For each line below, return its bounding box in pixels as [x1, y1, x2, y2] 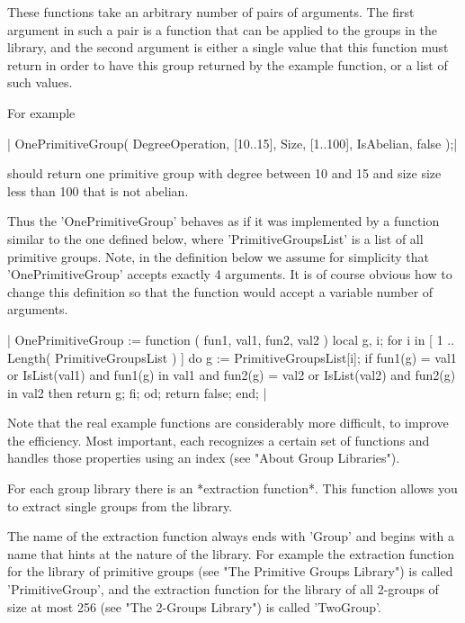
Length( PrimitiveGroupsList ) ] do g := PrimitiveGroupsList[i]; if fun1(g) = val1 [7, 348, 457, 366]
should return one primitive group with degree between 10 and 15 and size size [7, 164, 442, 183]
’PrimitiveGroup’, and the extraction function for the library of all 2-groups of [7, 580, 439, 599]
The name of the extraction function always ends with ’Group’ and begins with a [7, 527, 455, 546]
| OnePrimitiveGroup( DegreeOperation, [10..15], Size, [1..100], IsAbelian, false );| [7, 133, 458, 152]
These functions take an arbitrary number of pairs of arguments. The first [7, 3, 415, 21]
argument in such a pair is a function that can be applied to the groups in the [7, 20, 437, 39]
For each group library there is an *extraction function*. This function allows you [7, 479, 458, 498]
